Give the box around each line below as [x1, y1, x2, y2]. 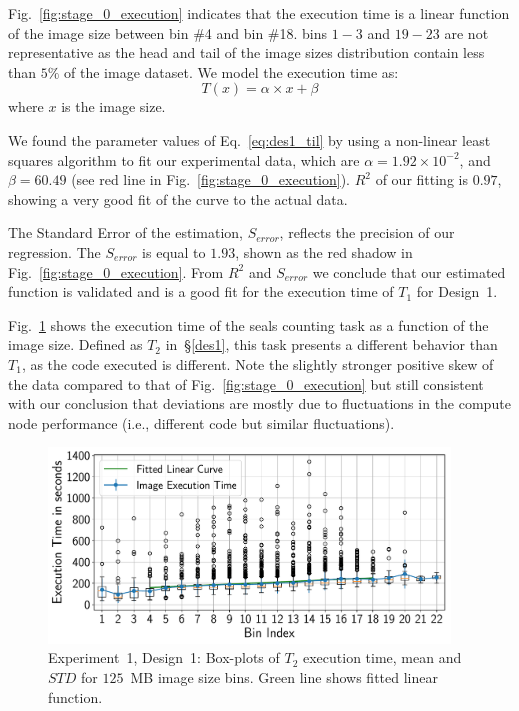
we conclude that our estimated [312, 261, 506, 282]
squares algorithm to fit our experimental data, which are [8, 149, 360, 170]
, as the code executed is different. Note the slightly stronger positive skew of [21, 353, 494, 374]
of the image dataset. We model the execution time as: [64, 61, 399, 82]
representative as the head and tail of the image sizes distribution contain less [8, 42, 485, 63]
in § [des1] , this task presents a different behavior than [165, 334, 498, 355]
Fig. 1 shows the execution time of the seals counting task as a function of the [8, 314, 489, 335]
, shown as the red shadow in [235, 241, 413, 262]
